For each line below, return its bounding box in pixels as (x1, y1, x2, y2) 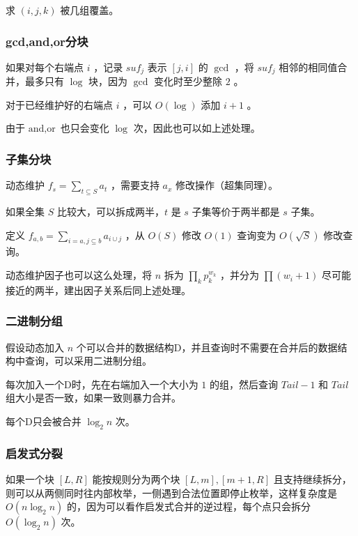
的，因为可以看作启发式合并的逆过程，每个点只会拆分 (66, 499, 311, 514)
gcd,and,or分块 (6, 32, 88, 49)
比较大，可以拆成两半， (56, 204, 164, 219)
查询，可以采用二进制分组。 (24, 353, 152, 368)
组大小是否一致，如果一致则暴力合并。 (6, 390, 181, 405)
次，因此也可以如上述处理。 (133, 121, 260, 135)
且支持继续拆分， (273, 472, 352, 487)
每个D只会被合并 (6, 414, 81, 429)
